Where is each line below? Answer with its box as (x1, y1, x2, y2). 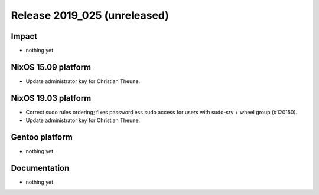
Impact (11, 31, 38, 41)
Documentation (11, 163, 70, 173)
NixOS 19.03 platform (11, 93, 92, 103)
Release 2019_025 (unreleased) (11, 9, 170, 22)
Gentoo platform (11, 133, 73, 143)
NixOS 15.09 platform (11, 62, 92, 72)
